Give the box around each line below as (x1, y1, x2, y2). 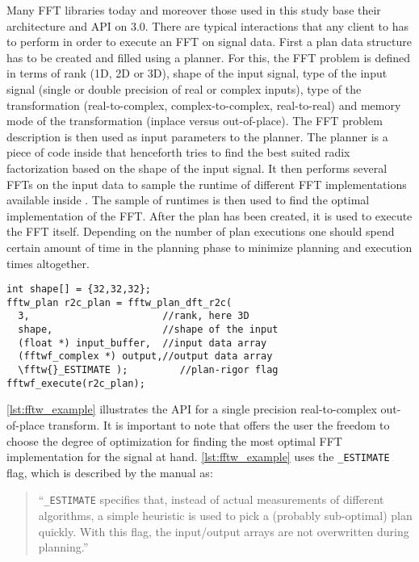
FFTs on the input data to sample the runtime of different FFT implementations (6, 175, 407, 192)
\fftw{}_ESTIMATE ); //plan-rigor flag (18, 364, 279, 376)
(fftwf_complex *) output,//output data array (18, 350, 273, 363)
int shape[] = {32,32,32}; (6, 283, 151, 296)
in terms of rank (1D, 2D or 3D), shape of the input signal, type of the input (6, 65, 388, 82)
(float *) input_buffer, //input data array (18, 337, 267, 349)
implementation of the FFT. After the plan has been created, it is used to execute (6, 207, 413, 224)
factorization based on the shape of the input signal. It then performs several (6, 159, 388, 176)
